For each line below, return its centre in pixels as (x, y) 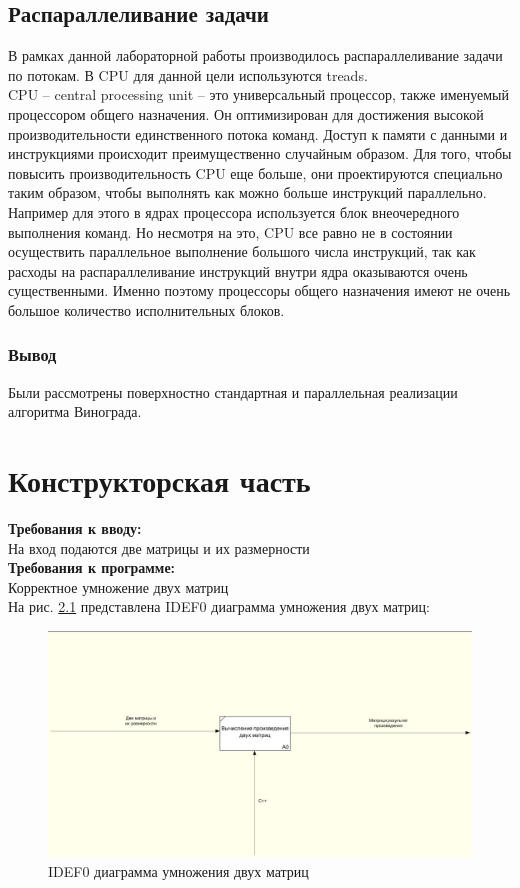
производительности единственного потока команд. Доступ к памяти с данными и (258, 133)
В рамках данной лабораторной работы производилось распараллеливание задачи (255, 55)
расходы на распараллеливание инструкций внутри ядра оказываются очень (238, 270)
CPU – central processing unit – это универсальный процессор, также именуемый (258, 94)
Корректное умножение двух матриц (118, 586)
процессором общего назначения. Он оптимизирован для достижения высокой (246, 113)
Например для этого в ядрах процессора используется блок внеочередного (234, 211)
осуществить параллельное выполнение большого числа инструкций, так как (242, 251)
